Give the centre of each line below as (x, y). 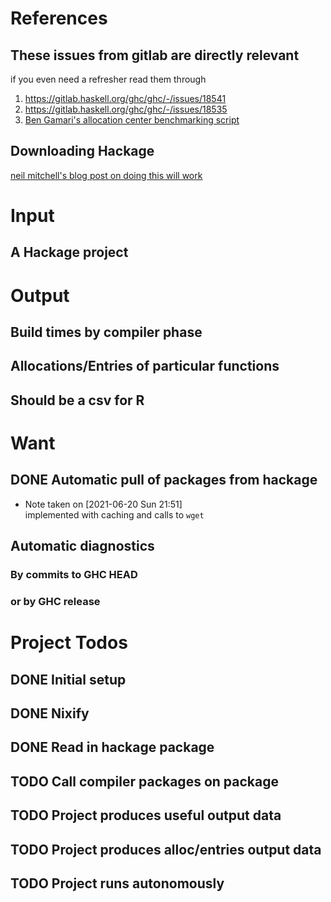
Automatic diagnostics (82, 546)
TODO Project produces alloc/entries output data (166, 849)
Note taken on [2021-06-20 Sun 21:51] (103, 504)
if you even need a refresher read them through (108, 79)
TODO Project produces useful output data (146, 815)
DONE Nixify (50, 713)
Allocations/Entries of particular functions (145, 366)
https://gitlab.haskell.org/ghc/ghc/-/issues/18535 (126, 109)
